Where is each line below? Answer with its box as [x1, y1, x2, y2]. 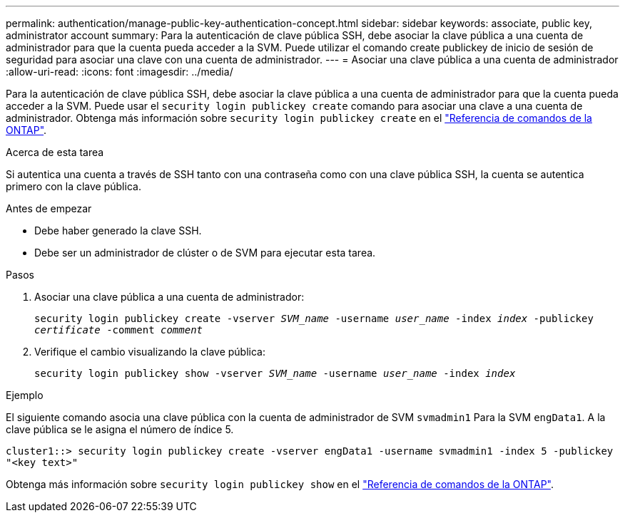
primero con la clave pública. [6, 180, 141, 192]
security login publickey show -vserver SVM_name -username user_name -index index [34, 368, 516, 379]
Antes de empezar [6, 202, 92, 214]
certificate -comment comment [34, 324, 203, 336]
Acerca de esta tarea [6, 146, 104, 158]
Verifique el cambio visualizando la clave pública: [34, 346, 265, 358]
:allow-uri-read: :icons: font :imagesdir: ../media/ [6, 66, 233, 78]
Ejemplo [6, 389, 44, 401]
